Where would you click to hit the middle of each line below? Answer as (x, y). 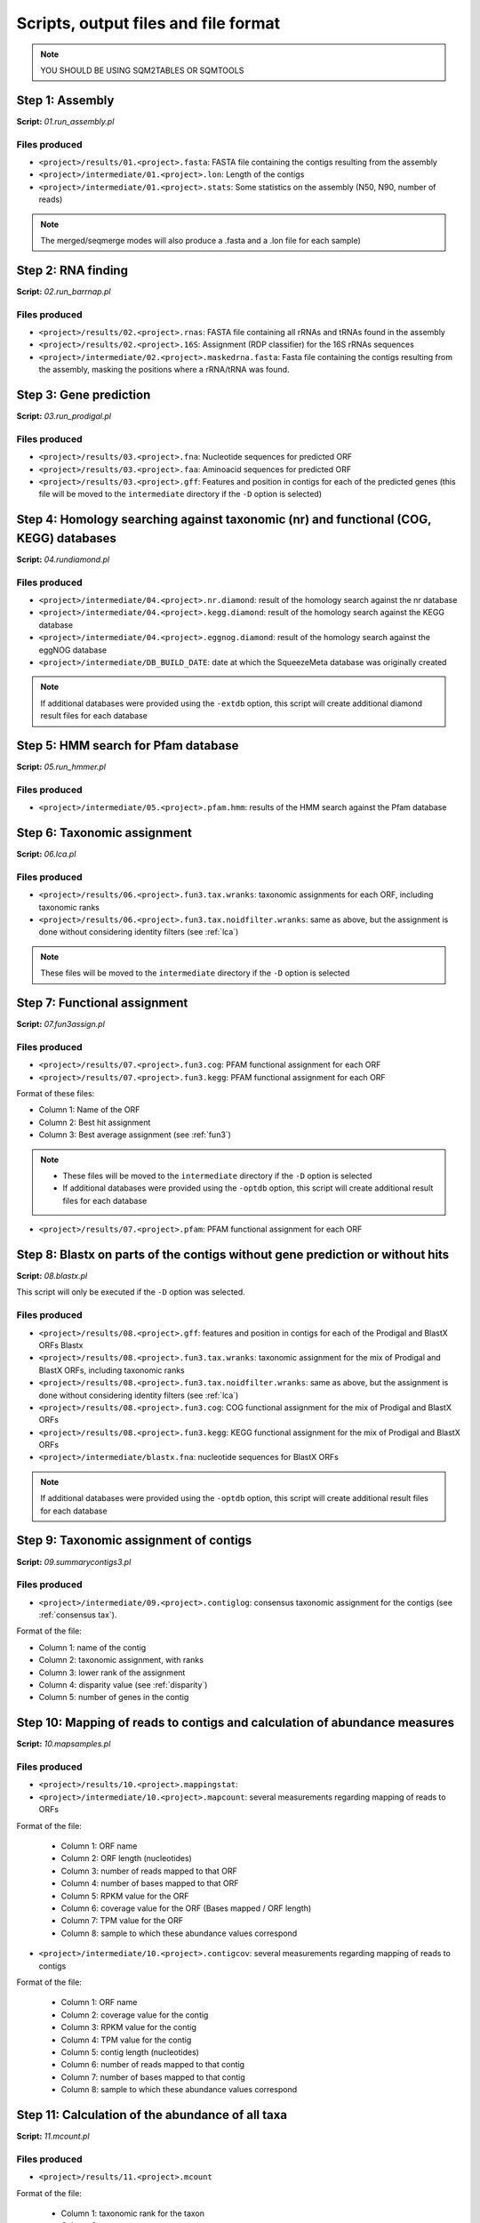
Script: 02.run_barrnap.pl (64, 291)
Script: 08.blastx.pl (52, 1276)
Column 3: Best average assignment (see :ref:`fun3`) (135, 1135)
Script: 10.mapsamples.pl (64, 1744)
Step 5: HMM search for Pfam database (128, 746)
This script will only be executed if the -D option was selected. (131, 1292)
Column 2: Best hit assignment (95, 1122)
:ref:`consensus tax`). (78, 1615)
